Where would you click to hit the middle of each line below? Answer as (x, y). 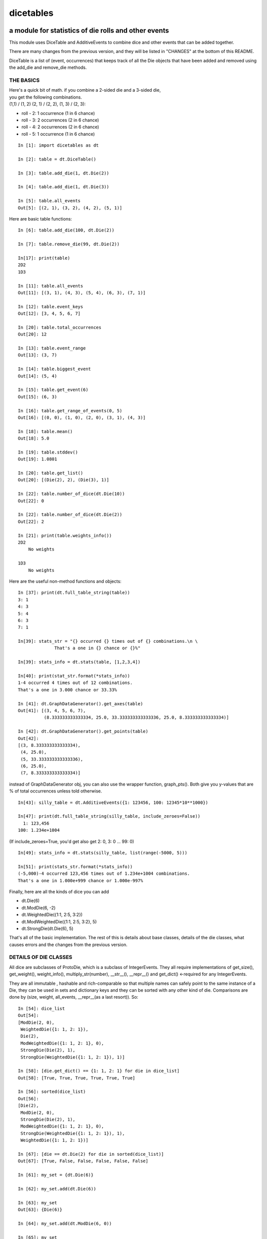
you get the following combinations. (45, 97)
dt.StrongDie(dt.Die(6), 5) (47, 928)
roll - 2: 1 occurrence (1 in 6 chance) (58, 113)
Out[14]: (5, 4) (38, 376)
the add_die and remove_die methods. (48, 67)
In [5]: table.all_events (49, 201)
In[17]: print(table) (44, 258)
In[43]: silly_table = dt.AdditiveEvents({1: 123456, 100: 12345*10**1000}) (113, 802)
